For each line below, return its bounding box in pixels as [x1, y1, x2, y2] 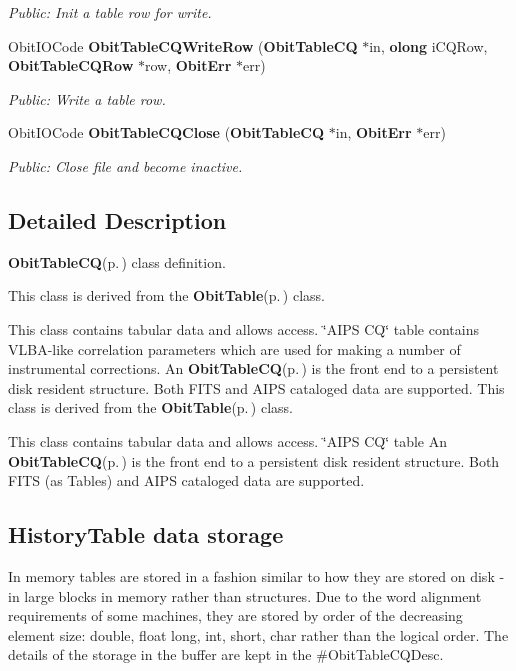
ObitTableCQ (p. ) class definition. [8, 251, 226, 272]
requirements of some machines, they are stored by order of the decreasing [8, 605, 463, 626]
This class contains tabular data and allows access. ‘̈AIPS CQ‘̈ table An [8, 430, 448, 451]
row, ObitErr [144, 55, 232, 76]
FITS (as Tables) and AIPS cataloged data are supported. [8, 470, 365, 491]
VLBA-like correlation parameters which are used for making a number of [8, 338, 461, 359]
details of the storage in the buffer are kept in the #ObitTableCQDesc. [8, 644, 444, 665]
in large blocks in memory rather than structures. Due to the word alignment [8, 585, 482, 606]
